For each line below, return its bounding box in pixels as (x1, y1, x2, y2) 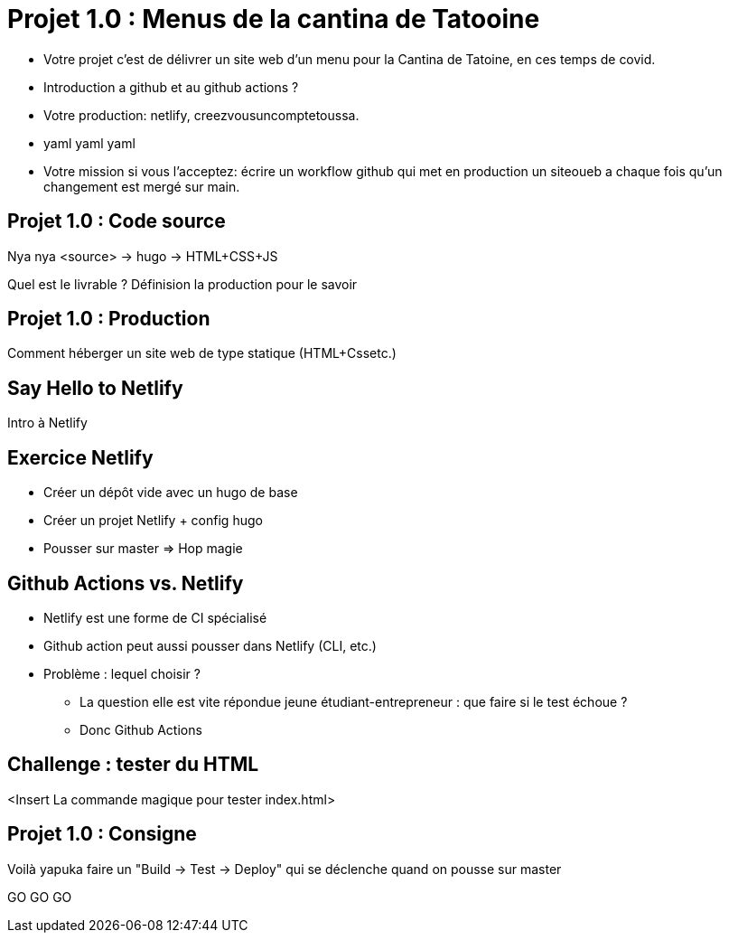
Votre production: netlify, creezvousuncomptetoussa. (43, 107, 360, 123)
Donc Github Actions (79, 721, 202, 738)
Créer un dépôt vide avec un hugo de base (43, 484, 298, 501)
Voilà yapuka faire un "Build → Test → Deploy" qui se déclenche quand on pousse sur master (7, 860, 562, 877)
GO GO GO (7, 888, 72, 905)
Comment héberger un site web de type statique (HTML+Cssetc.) (7, 345, 397, 362)
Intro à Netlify (7, 415, 88, 431)
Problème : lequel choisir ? (43, 665, 201, 681)
